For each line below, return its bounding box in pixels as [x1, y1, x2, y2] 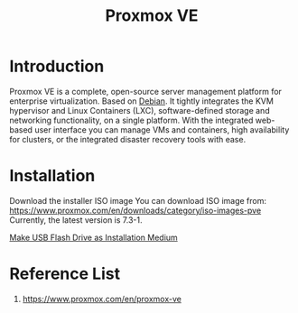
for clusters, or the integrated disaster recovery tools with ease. [9, 133, 247, 144]
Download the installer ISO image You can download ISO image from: [9, 195, 266, 206]
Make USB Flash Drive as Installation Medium [9, 232, 178, 243]
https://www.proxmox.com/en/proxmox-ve [22, 293, 182, 304]
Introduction [9, 56, 105, 77]
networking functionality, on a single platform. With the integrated [9, 115, 254, 125]
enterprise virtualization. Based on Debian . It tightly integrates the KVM [9, 96, 274, 106]
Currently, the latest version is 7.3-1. [9, 214, 143, 226]
